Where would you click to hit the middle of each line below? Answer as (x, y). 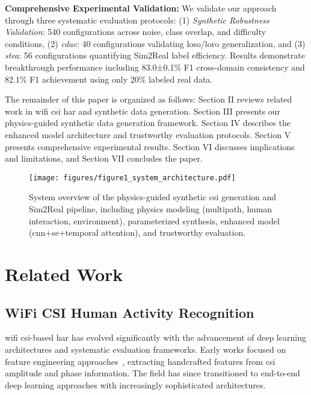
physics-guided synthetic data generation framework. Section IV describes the (148, 123)
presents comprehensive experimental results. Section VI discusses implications (150, 146)
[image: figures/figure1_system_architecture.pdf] (132, 178)
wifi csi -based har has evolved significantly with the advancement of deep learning (155, 337)
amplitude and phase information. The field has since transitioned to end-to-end (152, 373)
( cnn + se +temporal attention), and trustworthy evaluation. (137, 232)
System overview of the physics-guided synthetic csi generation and (153, 197)
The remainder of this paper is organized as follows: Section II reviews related (149, 99)
